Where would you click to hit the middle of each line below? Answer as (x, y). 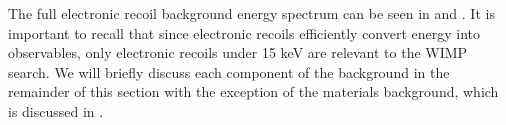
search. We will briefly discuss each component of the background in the (229, 71)
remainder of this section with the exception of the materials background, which (253, 91)
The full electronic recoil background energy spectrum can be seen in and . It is (251, 13)
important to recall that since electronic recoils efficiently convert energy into (244, 32)
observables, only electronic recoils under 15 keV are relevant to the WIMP (238, 52)
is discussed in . (56, 110)
